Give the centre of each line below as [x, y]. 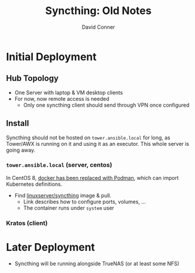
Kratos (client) [27, 223]
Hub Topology [32, 78]
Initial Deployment [51, 57]
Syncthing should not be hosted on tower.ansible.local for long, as [88, 137]
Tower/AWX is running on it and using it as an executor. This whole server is [97, 144]
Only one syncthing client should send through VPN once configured [106, 105]
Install [18, 123]
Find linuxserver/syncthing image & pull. [63, 195]
